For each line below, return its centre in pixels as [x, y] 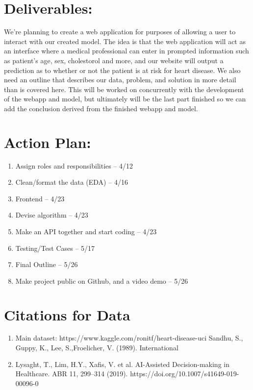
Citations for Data [67, 314]
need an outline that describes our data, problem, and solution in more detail [120, 80]
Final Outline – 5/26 [47, 264]
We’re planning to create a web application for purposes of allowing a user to [120, 32]
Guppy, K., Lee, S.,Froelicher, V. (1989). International [97, 348]
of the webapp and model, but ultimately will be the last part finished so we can [125, 99]
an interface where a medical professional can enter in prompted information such [126, 51]
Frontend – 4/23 [40, 198]
